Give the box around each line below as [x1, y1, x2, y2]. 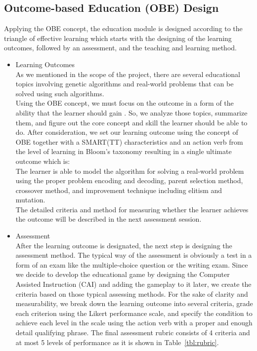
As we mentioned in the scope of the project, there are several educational [15, 69, 240, 79]
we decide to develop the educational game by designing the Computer [15, 269, 230, 279]
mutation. [15, 195, 45, 205]
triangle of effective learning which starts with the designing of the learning [4, 33, 232, 43]
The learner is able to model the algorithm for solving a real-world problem [15, 165, 244, 176]
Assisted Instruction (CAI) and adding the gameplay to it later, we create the [15, 279, 252, 289]
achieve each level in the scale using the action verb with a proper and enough [15, 317, 253, 328]
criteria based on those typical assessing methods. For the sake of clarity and [15, 288, 248, 299]
